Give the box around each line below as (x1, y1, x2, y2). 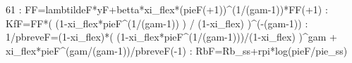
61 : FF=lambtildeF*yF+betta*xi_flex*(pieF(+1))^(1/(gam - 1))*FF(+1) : (6, 2, 328, 16)
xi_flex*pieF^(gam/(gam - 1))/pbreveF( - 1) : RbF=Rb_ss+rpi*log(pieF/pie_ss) (6, 43, 348, 57)
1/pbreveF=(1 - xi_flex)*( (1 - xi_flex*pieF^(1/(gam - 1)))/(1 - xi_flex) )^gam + (6, 29, 337, 44)
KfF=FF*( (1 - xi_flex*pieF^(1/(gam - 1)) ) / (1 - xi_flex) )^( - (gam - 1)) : (6, 15, 308, 30)
